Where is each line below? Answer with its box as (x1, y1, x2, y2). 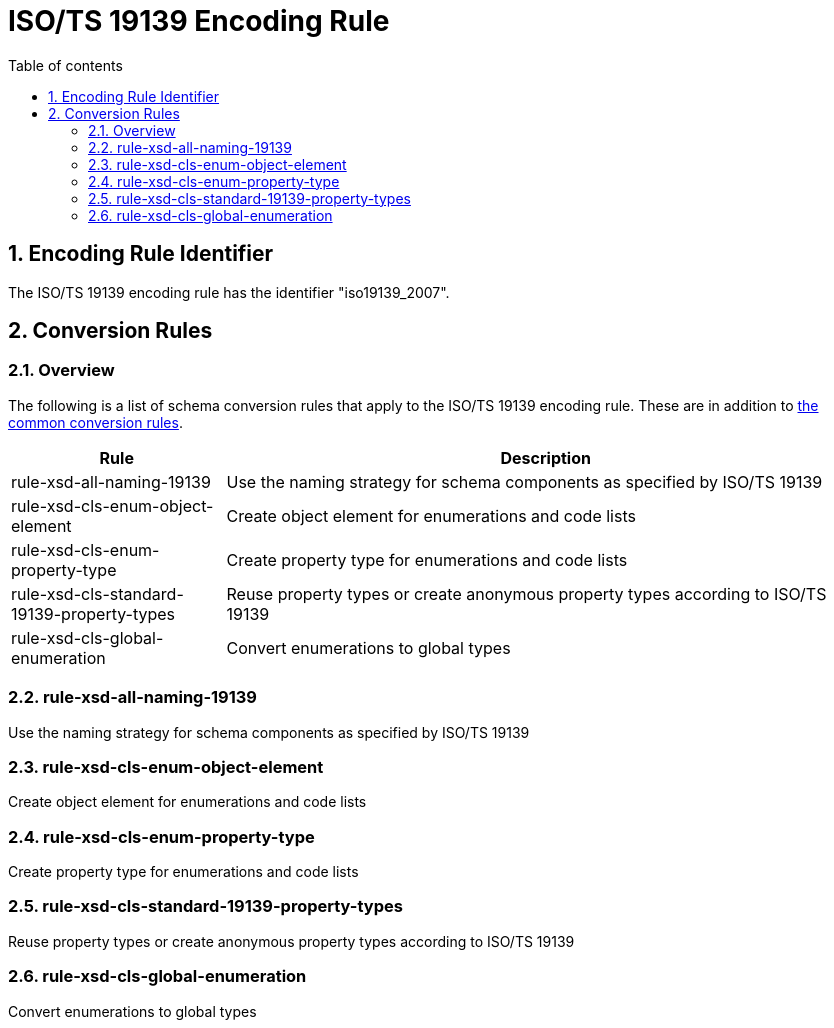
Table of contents (8, 56, 123, 74)
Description (500, 447, 591, 468)
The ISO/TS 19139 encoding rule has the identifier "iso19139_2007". (8, 283, 450, 301)
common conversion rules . (8, 413, 183, 431)
